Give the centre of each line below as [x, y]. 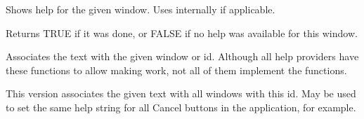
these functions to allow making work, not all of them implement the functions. [176, 70]
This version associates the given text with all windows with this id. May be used [181, 93]
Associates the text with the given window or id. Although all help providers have [182, 56]
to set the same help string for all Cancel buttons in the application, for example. [181, 107]
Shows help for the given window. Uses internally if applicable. [141, 9]
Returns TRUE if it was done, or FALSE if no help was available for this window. [182, 33]
